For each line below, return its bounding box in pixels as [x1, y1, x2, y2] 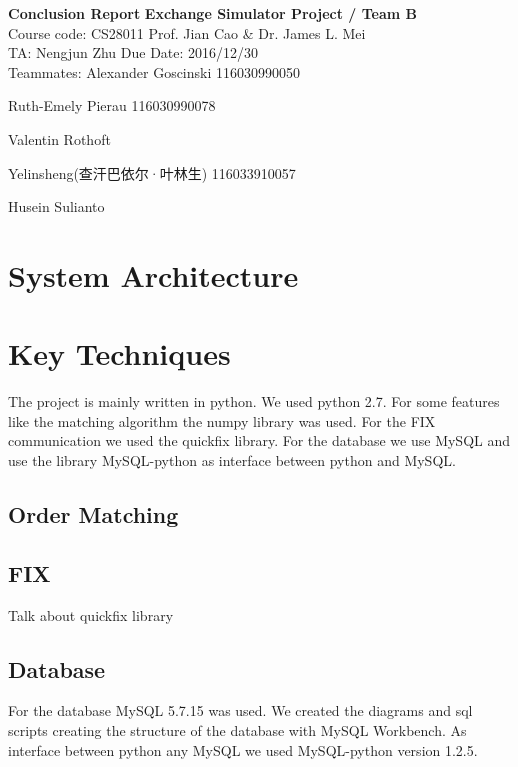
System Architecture [8, 254, 299, 295]
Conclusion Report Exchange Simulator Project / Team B [8, 3, 417, 23]
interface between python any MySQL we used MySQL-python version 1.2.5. [8, 739, 478, 760]
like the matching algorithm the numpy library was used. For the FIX [8, 410, 436, 431]
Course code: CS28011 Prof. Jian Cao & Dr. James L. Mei [8, 22, 366, 43]
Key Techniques [8, 333, 231, 374]
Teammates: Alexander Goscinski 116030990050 [8, 61, 301, 82]
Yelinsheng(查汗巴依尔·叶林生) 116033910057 [8, 162, 296, 183]
